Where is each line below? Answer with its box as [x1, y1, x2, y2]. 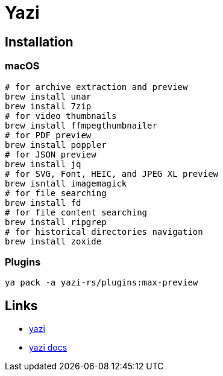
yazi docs [29, 342, 68, 353]
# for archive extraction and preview [5, 81, 188, 92]
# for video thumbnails [5, 110, 117, 121]
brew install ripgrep [5, 217, 107, 227]
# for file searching [5, 188, 107, 198]
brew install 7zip [5, 101, 92, 111]
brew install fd [5, 197, 81, 208]
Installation [5, 34, 74, 49]
